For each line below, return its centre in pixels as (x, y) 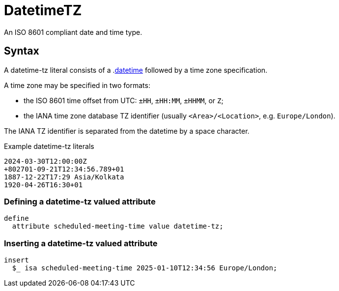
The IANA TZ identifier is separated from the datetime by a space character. (127, 131)
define (16, 218)
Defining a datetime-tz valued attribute (80, 201)
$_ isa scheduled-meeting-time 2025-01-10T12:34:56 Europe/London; (145, 268)
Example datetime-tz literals (49, 146)
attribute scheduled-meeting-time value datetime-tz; (118, 226)
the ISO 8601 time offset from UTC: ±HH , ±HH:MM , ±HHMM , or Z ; (124, 100)
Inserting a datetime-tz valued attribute (81, 243)
